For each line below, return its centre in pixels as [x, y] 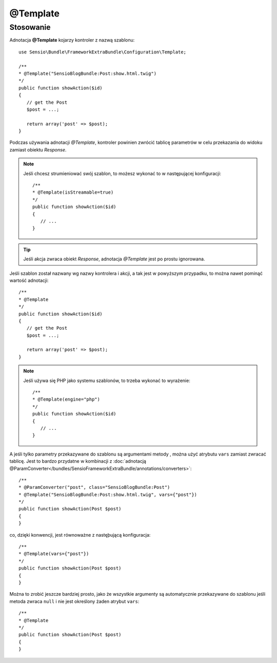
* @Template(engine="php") [66, 400]
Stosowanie [30, 27]
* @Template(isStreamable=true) [73, 192]
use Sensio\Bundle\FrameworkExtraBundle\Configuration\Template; [103, 52]
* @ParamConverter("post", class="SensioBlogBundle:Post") [94, 487]
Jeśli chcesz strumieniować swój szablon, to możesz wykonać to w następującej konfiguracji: [122, 173]
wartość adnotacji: [29, 280]
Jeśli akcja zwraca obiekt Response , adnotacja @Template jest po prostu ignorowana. [114, 259]
